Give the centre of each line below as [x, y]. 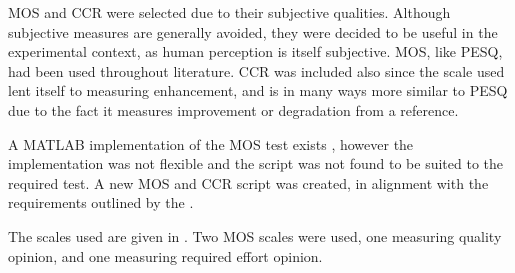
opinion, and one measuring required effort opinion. [165, 255]
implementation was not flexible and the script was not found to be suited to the [256, 163]
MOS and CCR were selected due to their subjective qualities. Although [229, 12]
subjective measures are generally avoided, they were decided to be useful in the [253, 31]
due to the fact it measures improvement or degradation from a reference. [233, 109]
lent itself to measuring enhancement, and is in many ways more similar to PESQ [258, 90]
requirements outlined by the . [101, 202]
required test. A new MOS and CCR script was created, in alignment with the [248, 182]
